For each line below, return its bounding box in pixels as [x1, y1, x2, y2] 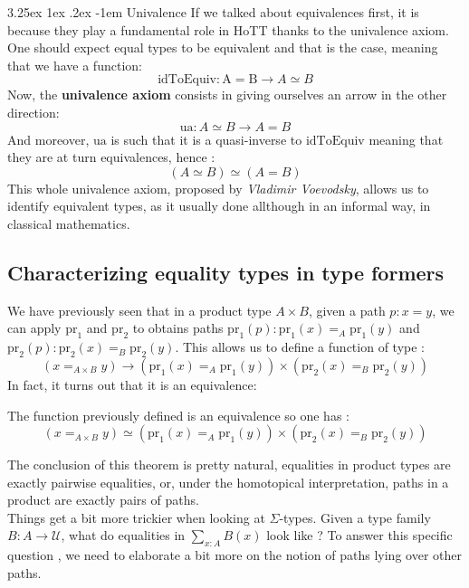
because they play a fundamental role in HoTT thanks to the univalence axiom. [7, 20, 449, 39]
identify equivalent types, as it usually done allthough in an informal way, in [7, 196, 431, 215]
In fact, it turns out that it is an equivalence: [7, 375, 257, 394]
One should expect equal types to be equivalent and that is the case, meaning [7, 38, 438, 57]
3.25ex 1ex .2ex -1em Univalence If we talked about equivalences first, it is [7, 3, 419, 21]
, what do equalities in [61, 526, 186, 545]
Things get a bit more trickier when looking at [7, 507, 265, 526]
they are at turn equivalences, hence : [7, 147, 215, 166]
